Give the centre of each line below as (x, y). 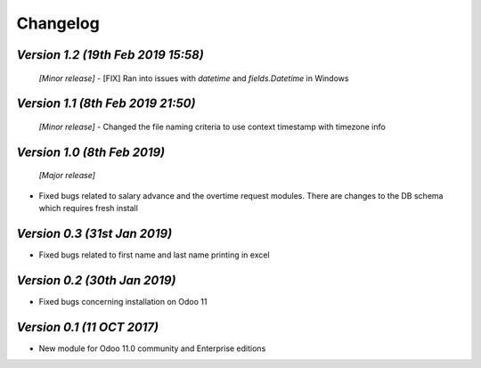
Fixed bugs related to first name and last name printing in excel (155, 255)
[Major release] (67, 176)
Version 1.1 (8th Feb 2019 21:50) (106, 104)
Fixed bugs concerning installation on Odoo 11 (123, 301)
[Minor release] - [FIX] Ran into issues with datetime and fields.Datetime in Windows (194, 78)
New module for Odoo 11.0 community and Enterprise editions (152, 348)
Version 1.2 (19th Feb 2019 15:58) (110, 55)
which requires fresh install (88, 209)
